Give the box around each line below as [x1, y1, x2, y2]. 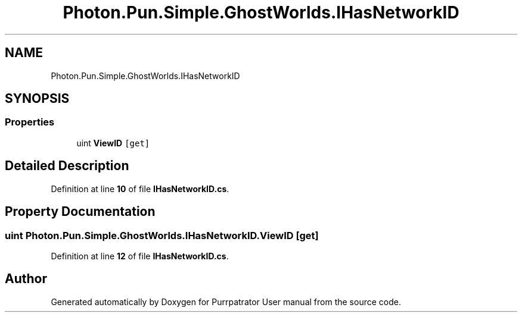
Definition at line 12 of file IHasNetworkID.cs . [51, 250, 229, 261]
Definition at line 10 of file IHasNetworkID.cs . [51, 183, 229, 194]
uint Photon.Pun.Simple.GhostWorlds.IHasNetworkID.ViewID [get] [5, 229, 319, 241]
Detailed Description [5, 158, 129, 174]
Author [5, 271, 47, 287]
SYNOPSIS [5, 91, 70, 106]
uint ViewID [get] [76, 137, 150, 148]
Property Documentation [5, 204, 156, 219]
